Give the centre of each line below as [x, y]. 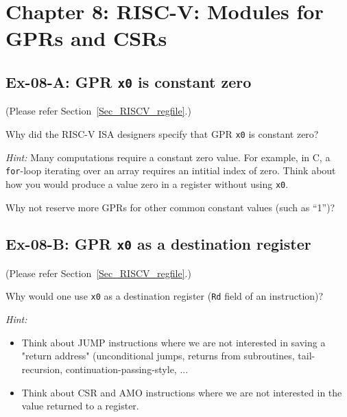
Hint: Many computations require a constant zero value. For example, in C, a [168, 157]
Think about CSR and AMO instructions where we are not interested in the [182, 392]
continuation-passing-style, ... [127, 369]
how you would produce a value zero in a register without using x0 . [147, 183]
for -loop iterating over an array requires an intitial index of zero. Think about [171, 170]
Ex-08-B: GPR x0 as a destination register [158, 244]
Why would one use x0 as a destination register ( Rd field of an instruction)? [165, 296]
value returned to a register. [80, 406]
